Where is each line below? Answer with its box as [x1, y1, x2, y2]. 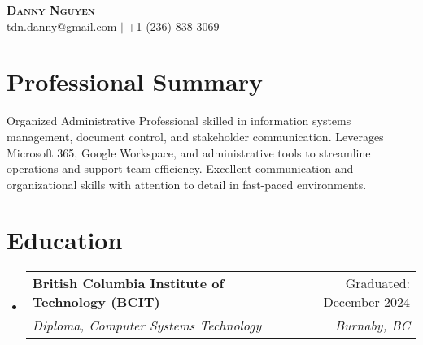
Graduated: [345, 274, 410, 293]
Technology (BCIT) [32, 292, 160, 312]
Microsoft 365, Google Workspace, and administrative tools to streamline [7, 144, 371, 161]
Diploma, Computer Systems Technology [32, 316, 262, 335]
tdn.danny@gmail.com [7, 17, 117, 34]
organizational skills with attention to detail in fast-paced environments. [7, 175, 367, 192]
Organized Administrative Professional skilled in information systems [7, 112, 351, 129]
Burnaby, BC [334, 316, 410, 335]
